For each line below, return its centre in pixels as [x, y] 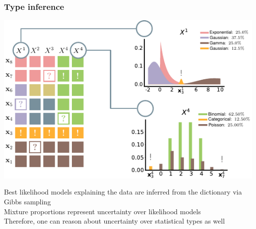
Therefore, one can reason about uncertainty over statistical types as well [114, 221]
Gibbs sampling [28, 201]
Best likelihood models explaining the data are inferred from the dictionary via [123, 192]
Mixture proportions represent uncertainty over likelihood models [102, 211]
